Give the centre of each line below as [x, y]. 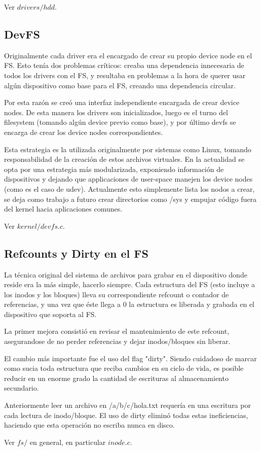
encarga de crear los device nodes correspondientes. [84, 132]
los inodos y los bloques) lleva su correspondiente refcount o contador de [117, 294]
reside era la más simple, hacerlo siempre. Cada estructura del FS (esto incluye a [130, 284]
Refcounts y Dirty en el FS [76, 253]
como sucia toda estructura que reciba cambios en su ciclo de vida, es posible [124, 368]
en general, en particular [68, 442]
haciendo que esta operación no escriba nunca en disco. [89, 425]
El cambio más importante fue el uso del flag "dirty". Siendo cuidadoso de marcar [130, 358]
